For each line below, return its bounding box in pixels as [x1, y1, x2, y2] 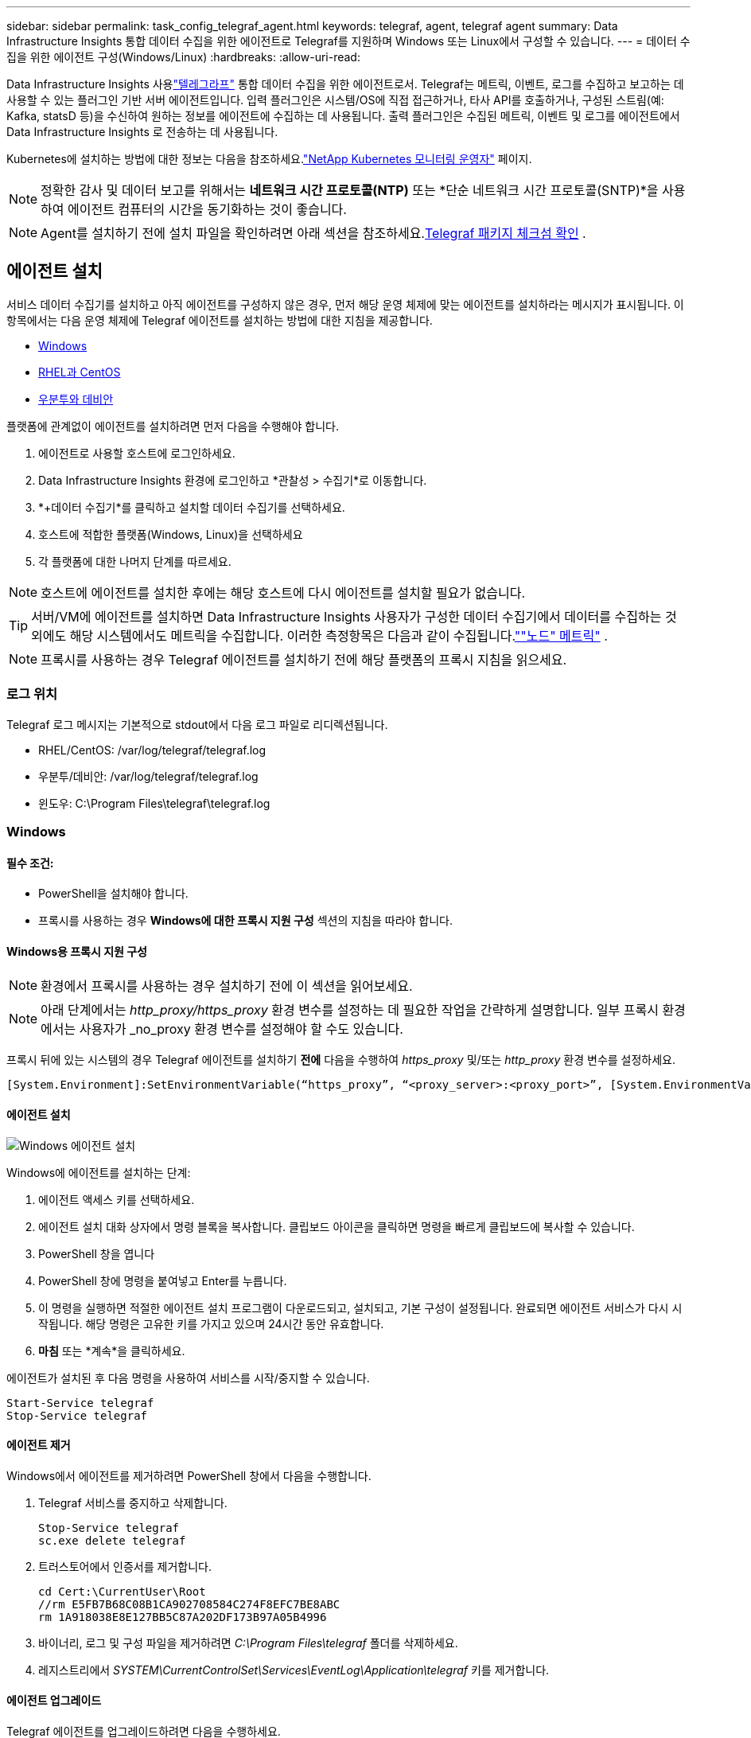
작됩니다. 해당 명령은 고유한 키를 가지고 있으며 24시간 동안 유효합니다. [38, 1316, 384, 1331]
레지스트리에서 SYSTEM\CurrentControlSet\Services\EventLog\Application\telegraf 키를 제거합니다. [38, 1662, 550, 1677]
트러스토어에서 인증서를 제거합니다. [38, 1559, 212, 1573]
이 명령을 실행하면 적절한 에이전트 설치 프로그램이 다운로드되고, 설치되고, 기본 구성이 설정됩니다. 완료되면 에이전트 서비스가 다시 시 [38, 1300, 683, 1315]
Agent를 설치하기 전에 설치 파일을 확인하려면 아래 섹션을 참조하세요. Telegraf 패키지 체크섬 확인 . [41, 225, 586, 241]
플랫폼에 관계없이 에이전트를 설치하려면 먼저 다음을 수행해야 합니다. [6, 419, 339, 433]
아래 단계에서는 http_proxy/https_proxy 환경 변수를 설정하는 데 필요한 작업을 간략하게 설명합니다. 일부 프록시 [41, 1002, 659, 1019]
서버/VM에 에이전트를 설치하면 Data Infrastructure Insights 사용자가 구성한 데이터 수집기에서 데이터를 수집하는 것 [31, 608, 677, 625]
